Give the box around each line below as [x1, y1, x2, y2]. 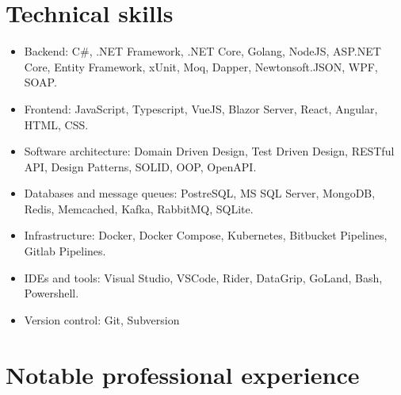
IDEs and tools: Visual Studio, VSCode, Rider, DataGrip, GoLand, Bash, [24, 269, 383, 286]
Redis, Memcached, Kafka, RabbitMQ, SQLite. [24, 200, 254, 217]
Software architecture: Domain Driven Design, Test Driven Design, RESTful [24, 143, 395, 159]
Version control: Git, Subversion [24, 311, 180, 328]
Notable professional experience [6, 358, 360, 390]
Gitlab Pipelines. [24, 243, 106, 259]
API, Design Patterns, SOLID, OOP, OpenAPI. [24, 158, 257, 174]
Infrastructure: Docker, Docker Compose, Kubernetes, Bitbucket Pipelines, [24, 227, 388, 244]
